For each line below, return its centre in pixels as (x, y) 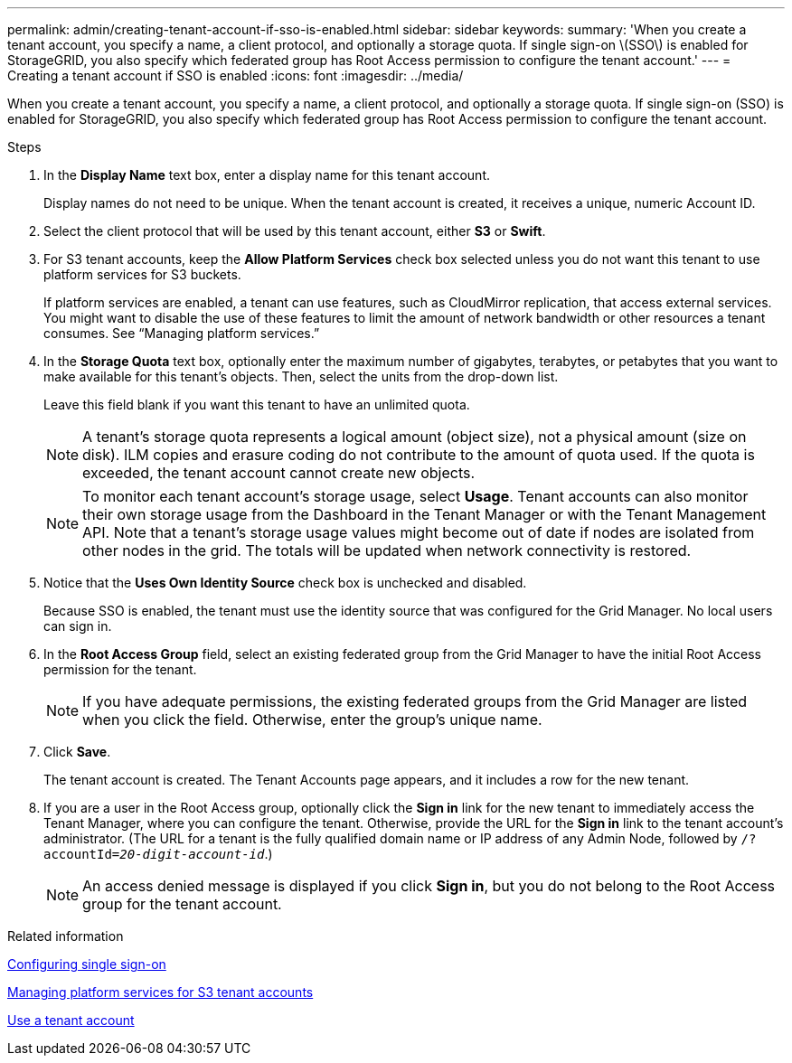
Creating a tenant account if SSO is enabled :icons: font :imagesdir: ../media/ (236, 75)
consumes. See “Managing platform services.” (182, 333)
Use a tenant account (71, 1020)
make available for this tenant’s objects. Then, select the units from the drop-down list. (301, 376)
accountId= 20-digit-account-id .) (158, 854)
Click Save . (77, 752)
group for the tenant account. (182, 904)
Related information (66, 936)
